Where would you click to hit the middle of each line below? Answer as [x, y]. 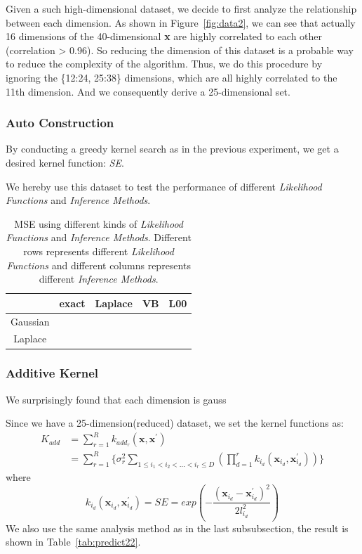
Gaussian [30, 321]
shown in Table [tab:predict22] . [73, 542]
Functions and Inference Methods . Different [99, 237]
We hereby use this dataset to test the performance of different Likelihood [164, 186]
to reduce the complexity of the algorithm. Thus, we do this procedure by [164, 64]
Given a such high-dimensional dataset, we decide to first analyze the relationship [181, 8]
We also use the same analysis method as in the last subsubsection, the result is [177, 528]
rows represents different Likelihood [99, 251]
